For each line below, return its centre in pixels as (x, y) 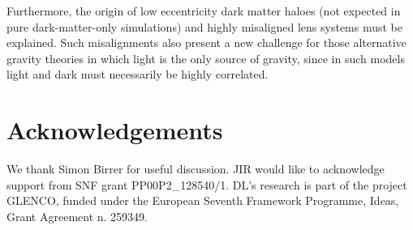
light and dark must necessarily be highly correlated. (138, 74)
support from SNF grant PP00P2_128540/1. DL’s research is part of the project (207, 184)
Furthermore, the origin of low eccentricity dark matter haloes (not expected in (204, 11)
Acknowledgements (115, 130)
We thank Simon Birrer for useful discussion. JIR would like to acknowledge (196, 169)
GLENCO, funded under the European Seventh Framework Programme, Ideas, (203, 200)
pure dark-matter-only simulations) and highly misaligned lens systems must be (205, 26)
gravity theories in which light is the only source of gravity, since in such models (206, 58)
